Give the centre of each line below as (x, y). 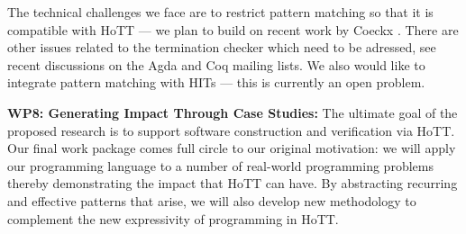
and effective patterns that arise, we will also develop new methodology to (212, 200)
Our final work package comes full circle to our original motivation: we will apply (232, 148)
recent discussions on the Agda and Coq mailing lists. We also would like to (216, 64)
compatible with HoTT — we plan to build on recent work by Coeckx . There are (233, 29)
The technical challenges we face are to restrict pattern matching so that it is (220, 12)
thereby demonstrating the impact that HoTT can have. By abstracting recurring (233, 183)
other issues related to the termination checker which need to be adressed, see (222, 47)
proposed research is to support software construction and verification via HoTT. (231, 130)
